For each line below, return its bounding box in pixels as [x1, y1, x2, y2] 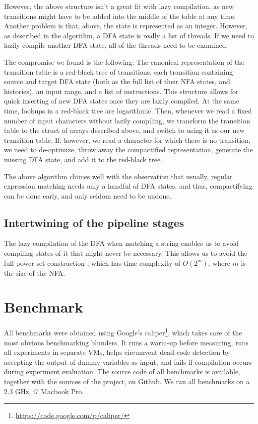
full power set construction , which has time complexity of [4, 257, 181, 268]
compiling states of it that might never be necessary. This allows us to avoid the [4, 248, 248, 258]
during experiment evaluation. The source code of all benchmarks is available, [4, 366, 240, 377]
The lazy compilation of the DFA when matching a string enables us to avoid [4, 238, 239, 248]
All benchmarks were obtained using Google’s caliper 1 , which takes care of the [4, 326, 242, 338]
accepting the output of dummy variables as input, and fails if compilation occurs [4, 356, 252, 367]
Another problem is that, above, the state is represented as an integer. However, [4, 20, 248, 31]
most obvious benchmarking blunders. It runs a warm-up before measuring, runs [4, 337, 249, 347]
